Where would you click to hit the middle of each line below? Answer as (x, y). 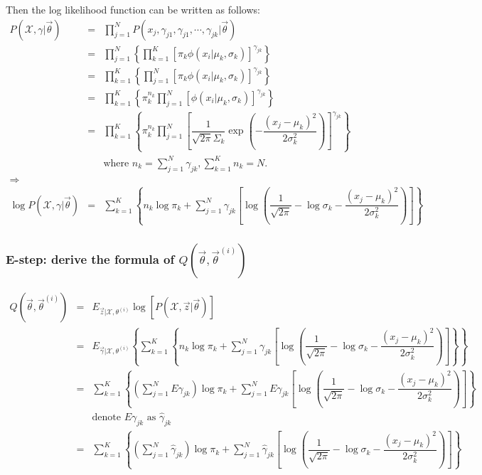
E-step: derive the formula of (90, 259)
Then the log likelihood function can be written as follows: (133, 9)
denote (106, 418)
